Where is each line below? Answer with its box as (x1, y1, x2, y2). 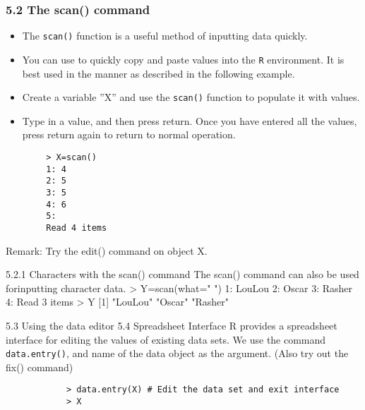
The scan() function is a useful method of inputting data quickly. (22, 28, 308, 43)
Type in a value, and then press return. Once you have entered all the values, (22, 113, 357, 128)
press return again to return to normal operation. (22, 127, 236, 142)
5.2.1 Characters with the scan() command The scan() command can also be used (6, 267, 359, 282)
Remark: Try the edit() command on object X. (6, 243, 208, 258)
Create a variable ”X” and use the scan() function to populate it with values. (22, 90, 360, 104)
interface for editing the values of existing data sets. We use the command (6, 332, 326, 346)
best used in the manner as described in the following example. (22, 66, 295, 80)
